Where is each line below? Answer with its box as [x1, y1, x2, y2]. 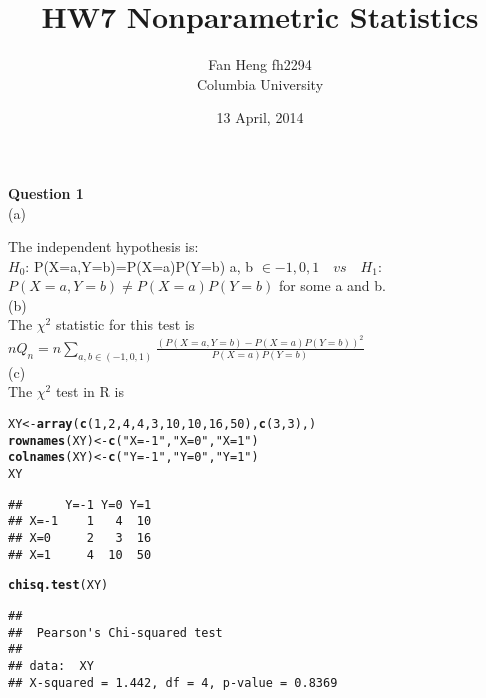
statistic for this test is [55, 314, 195, 335]
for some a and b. [278, 275, 386, 296]
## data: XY [8, 658, 94, 673]
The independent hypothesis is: [8, 236, 199, 257]
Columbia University [196, 73, 324, 94]
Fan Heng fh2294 [208, 54, 312, 75]
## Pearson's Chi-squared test [8, 625, 223, 640]
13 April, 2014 [216, 107, 304, 128]
